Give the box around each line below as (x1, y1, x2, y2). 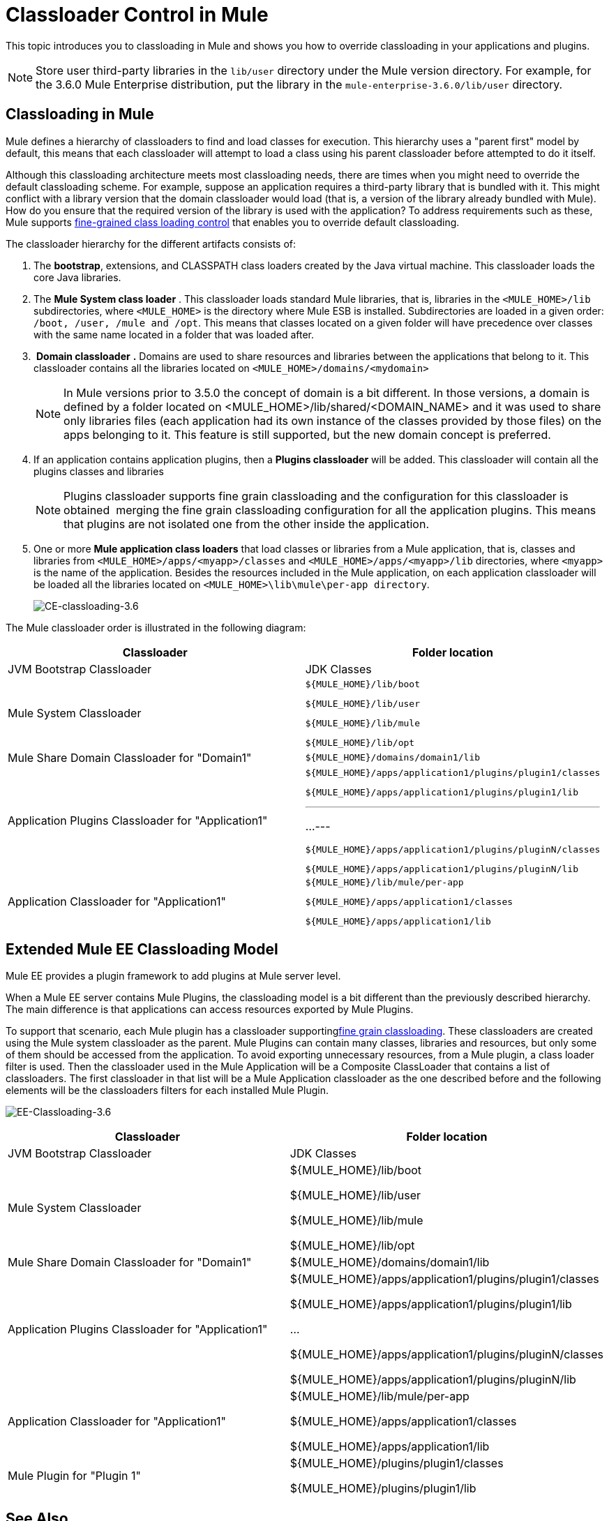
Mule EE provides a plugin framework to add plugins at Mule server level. (6, 970, 341, 982)
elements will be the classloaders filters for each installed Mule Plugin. (6, 1084, 329, 1097)
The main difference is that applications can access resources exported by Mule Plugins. (6, 1003, 414, 1016)
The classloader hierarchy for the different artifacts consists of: (6, 237, 296, 250)
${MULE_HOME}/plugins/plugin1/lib (290, 1481, 476, 1496)
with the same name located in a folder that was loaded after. (33, 328, 315, 340)
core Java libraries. (33, 271, 121, 283)
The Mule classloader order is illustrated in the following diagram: (6, 621, 306, 634)
